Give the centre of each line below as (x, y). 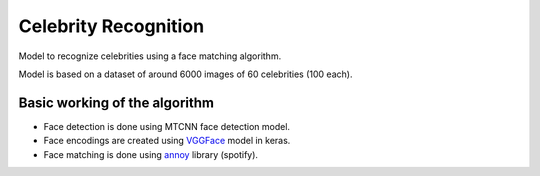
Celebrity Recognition (111, 26)
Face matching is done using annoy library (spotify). (151, 154)
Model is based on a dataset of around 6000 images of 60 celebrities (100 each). (185, 74)
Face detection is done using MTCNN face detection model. (166, 126)
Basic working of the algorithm (116, 102)
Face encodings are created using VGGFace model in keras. (167, 141)
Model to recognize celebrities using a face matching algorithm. (150, 56)
